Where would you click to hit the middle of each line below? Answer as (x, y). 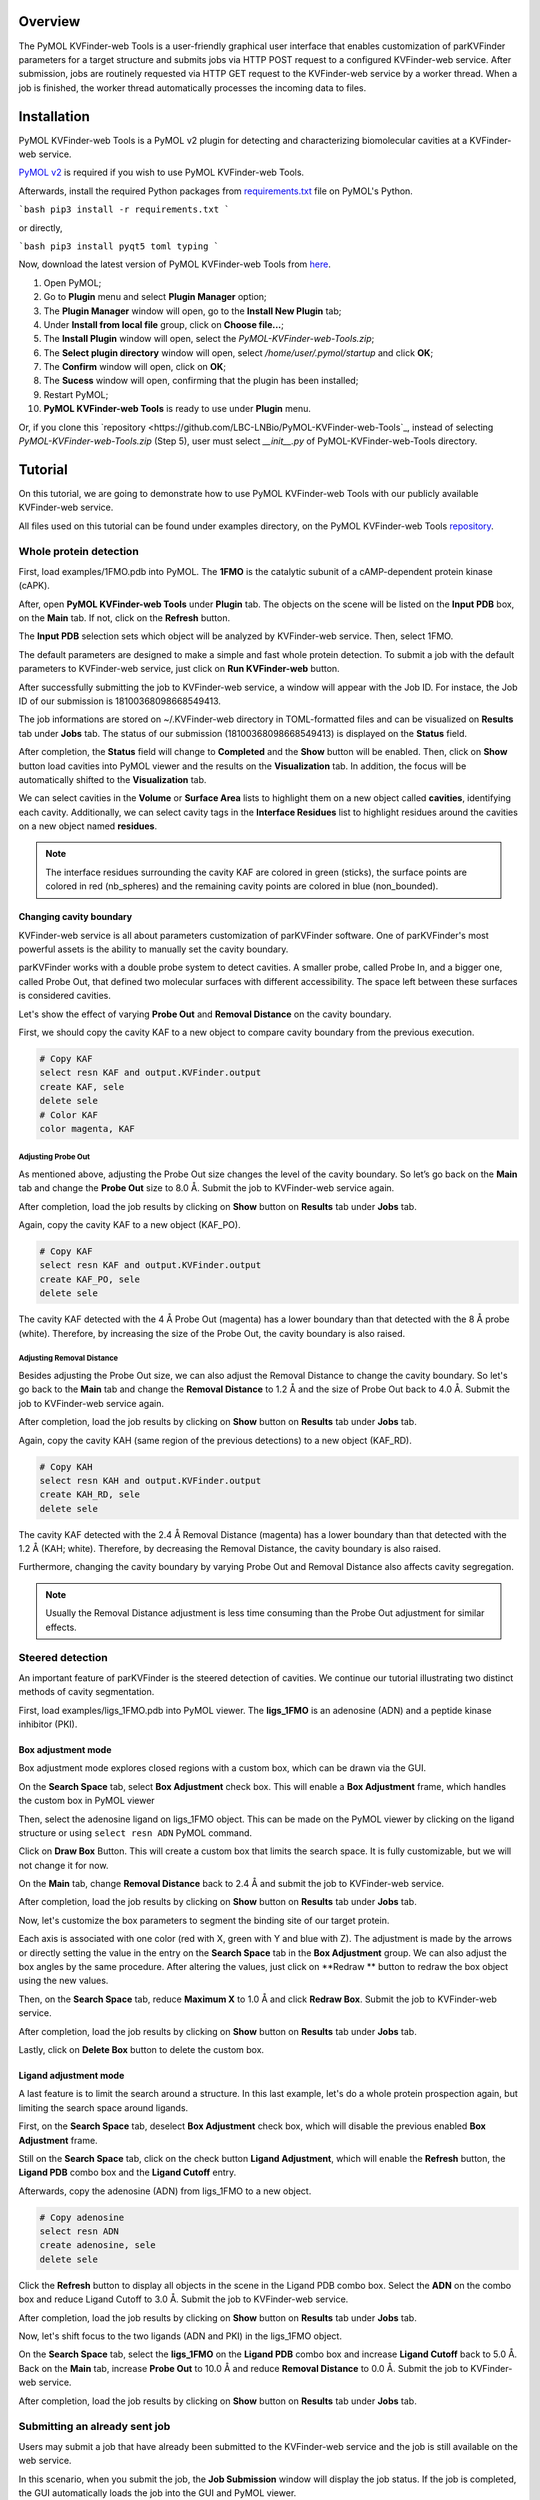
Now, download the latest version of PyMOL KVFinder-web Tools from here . (175, 264)
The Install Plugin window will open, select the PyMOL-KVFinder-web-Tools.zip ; (209, 339)
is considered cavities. (65, 996)
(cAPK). (34, 586)
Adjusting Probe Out (54, 1157)
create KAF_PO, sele (89, 1279)
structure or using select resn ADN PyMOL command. (135, 1832)
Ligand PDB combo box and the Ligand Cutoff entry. (127, 2172)
